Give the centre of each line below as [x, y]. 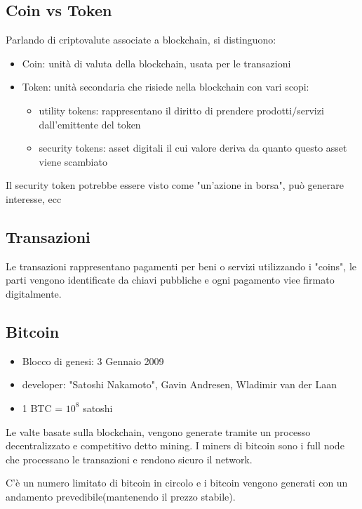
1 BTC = [42, 408]
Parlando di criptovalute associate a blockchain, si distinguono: [141, 40]
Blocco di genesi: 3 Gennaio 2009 [93, 361]
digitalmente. [34, 293]
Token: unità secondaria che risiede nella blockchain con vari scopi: [166, 87]
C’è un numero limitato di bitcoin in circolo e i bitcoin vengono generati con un [177, 483]
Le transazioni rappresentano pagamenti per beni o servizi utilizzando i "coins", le [181, 266]
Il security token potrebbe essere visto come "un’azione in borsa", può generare [175, 185]
